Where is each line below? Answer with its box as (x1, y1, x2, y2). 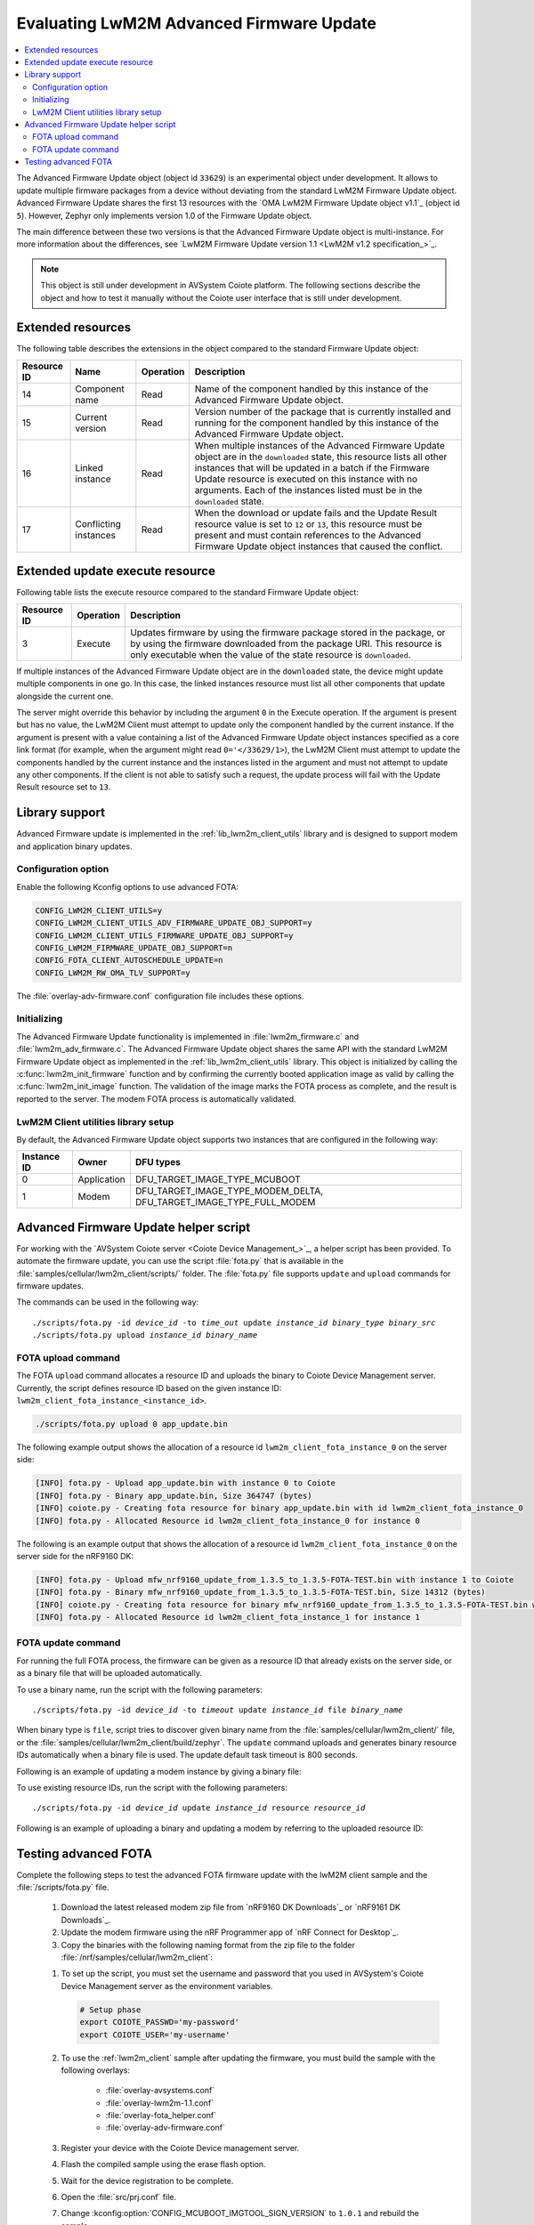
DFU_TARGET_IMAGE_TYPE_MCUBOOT (134, 1173, 302, 1185)
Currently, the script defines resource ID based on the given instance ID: (16, 1382, 282, 1393)
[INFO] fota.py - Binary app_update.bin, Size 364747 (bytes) (35, 1491, 312, 1501)
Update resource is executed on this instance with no (194, 473, 418, 485)
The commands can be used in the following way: (16, 1297, 199, 1307)
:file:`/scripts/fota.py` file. (16, 1882, 109, 1893)
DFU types (134, 1156, 182, 1169)
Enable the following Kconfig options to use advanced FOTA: (16, 881, 239, 892)
